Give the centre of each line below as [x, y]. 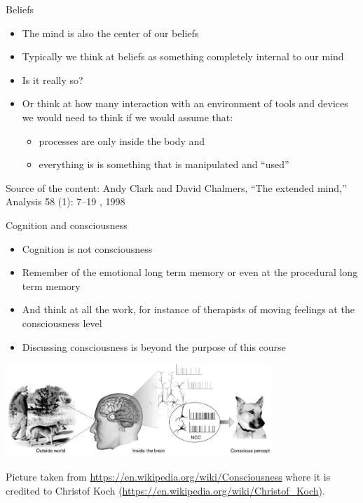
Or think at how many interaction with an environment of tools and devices [185, 103]
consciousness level [62, 323]
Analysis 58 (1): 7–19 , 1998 [66, 201]
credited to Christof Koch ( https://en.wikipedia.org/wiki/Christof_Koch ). [165, 490]
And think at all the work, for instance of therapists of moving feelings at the [188, 309]
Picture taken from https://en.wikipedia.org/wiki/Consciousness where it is [168, 477]
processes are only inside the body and [122, 140]
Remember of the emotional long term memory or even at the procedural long [190, 272]
